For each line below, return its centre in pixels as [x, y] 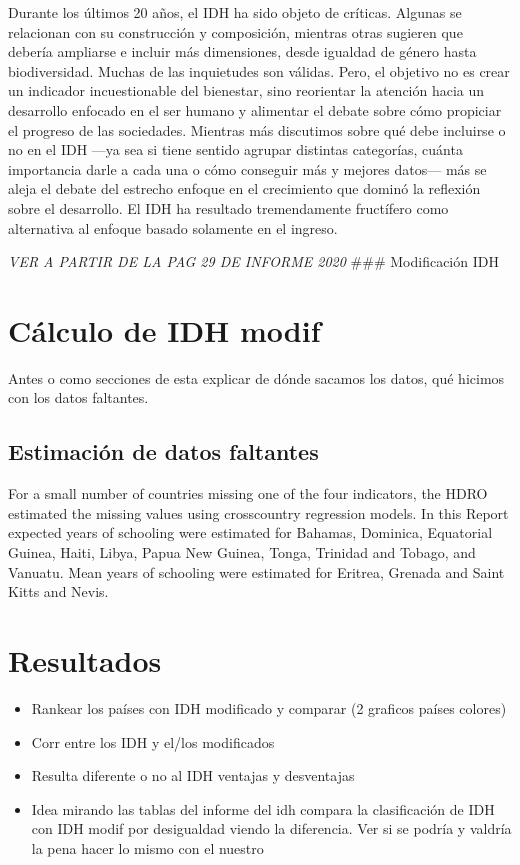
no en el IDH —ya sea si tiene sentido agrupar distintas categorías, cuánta [235, 149]
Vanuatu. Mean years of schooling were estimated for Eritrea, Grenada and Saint [256, 571]
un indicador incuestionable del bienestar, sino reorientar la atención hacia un [246, 90]
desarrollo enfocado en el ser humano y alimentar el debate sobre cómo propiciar [255, 109]
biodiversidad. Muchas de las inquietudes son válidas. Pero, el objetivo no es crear [259, 70]
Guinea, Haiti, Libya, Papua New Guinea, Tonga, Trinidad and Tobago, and [242, 552]
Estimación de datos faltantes [163, 451]
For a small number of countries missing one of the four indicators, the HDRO [248, 493]
